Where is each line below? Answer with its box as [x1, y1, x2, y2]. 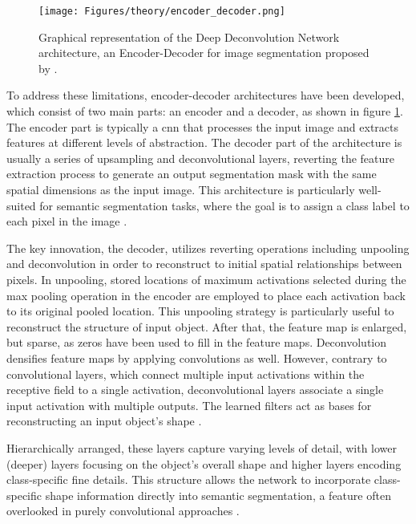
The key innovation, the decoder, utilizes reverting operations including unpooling [6, 239, 410, 256]
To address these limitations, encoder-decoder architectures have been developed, [6, 87, 405, 104]
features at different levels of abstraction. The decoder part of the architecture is [6, 134, 402, 151]
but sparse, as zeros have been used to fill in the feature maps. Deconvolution [6, 334, 387, 351]
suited [6, 197, 36, 213]
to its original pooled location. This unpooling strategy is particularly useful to [6, 303, 394, 319]
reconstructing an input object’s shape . [6, 412, 202, 429]
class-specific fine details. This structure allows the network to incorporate [6, 471, 371, 488]
